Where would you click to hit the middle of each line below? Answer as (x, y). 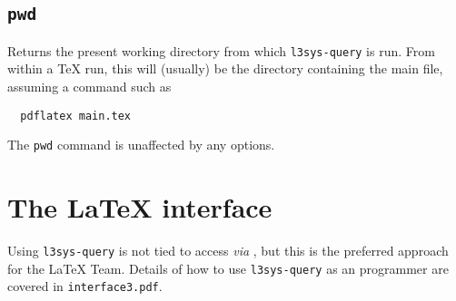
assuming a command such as (89, 87)
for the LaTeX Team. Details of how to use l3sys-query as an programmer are (228, 268)
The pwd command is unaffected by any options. (141, 145)
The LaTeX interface (140, 207)
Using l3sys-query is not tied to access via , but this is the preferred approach (228, 251)
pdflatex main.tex (76, 116)
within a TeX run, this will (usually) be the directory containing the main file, (225, 68)
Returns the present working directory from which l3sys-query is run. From (221, 50)
